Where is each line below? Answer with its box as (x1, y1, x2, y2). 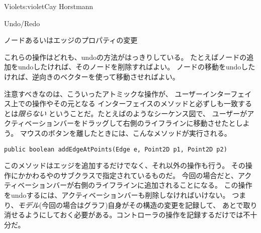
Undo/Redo (4, 18, 40, 28)
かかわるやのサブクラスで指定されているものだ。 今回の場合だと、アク (18, 170, 252, 180)
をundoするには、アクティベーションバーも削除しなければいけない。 (4, 189, 230, 200)
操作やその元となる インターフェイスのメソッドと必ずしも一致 (32, 98, 238, 109)
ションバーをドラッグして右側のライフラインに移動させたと (38, 118, 236, 128)
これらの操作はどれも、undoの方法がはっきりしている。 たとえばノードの (4, 51, 247, 62)
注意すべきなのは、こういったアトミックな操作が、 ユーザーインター (4, 88, 231, 99)
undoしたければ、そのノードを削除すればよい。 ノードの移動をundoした (18, 61, 255, 72)
